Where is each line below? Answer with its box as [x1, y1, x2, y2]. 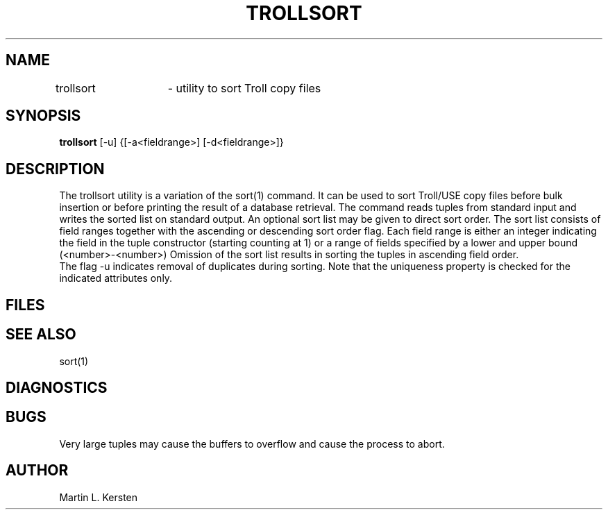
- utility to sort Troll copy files [167, 81, 321, 95]
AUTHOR [6, 462, 69, 480]
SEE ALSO [6, 326, 76, 344]
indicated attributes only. [59, 272, 173, 285]
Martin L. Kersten [59, 491, 138, 503]
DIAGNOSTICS [6, 378, 108, 396]
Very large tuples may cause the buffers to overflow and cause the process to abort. [59, 437, 445, 450]
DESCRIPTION [6, 160, 105, 178]
